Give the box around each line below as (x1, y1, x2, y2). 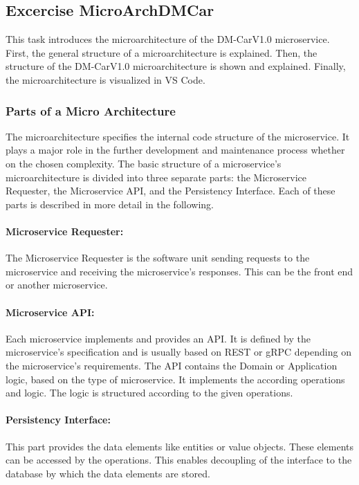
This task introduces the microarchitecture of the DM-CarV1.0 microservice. (6, 32, 330, 46)
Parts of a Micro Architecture (6, 102, 176, 119)
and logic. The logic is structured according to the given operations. (6, 385, 293, 400)
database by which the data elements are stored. (6, 466, 210, 480)
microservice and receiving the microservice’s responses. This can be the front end (6, 264, 353, 278)
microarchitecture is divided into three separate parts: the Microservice (6, 170, 306, 184)
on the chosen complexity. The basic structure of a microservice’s (6, 156, 282, 170)
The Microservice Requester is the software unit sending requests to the (6, 250, 310, 265)
